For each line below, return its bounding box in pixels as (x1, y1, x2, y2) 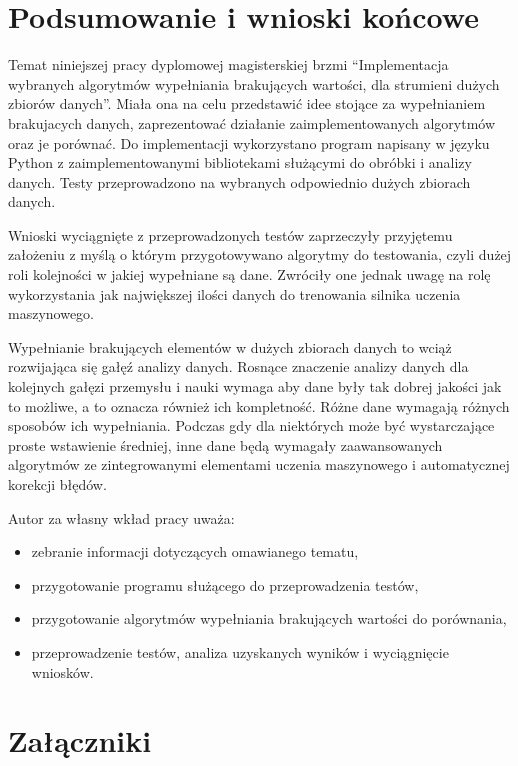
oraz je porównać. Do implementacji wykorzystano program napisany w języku (8, 132, 490, 153)
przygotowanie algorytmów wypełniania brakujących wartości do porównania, (31, 608, 507, 629)
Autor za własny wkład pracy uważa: (8, 507, 235, 528)
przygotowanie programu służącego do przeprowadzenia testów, (31, 574, 419, 595)
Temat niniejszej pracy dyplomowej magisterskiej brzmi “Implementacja (8, 54, 449, 75)
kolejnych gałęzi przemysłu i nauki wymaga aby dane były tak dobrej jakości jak (8, 376, 502, 397)
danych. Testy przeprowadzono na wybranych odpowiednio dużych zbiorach (8, 171, 471, 192)
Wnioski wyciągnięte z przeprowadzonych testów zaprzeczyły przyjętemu (8, 224, 453, 245)
